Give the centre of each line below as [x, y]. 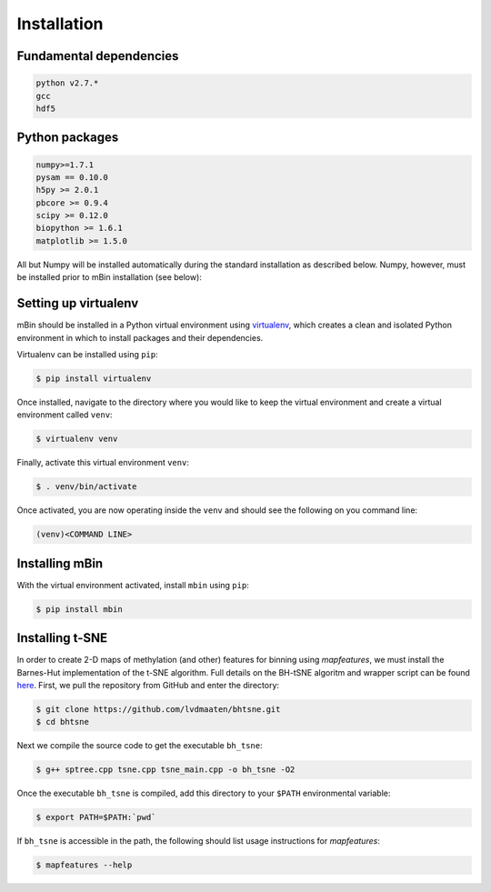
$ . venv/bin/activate [86, 487]
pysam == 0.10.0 [72, 177]
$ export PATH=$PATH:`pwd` [96, 817]
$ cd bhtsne [63, 722]
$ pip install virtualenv [94, 378]
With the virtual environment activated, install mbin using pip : [133, 585]
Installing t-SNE [62, 638]
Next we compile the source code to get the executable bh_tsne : [140, 746]
